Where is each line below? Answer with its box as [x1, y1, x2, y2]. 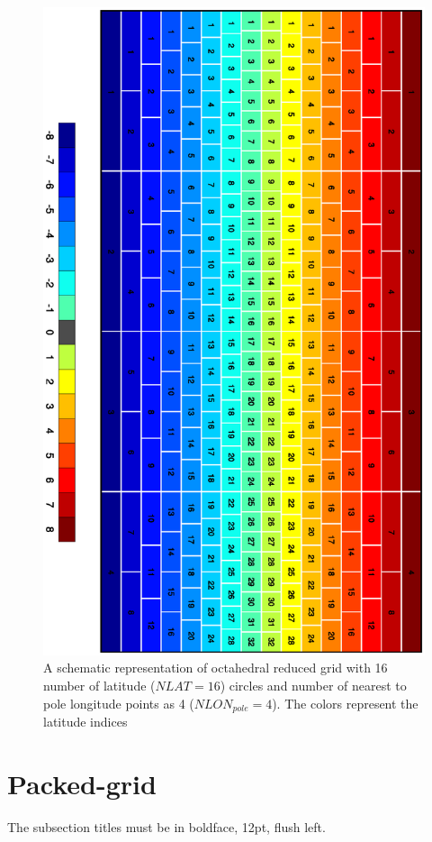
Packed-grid [7, 764, 157, 801]
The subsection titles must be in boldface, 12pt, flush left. [7, 817, 326, 836]
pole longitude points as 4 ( [43, 693, 194, 712]
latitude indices [43, 712, 128, 731]
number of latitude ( [43, 676, 156, 695]
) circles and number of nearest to [220, 676, 407, 695]
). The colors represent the [272, 693, 418, 712]
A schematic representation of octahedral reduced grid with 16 [43, 658, 388, 677]
